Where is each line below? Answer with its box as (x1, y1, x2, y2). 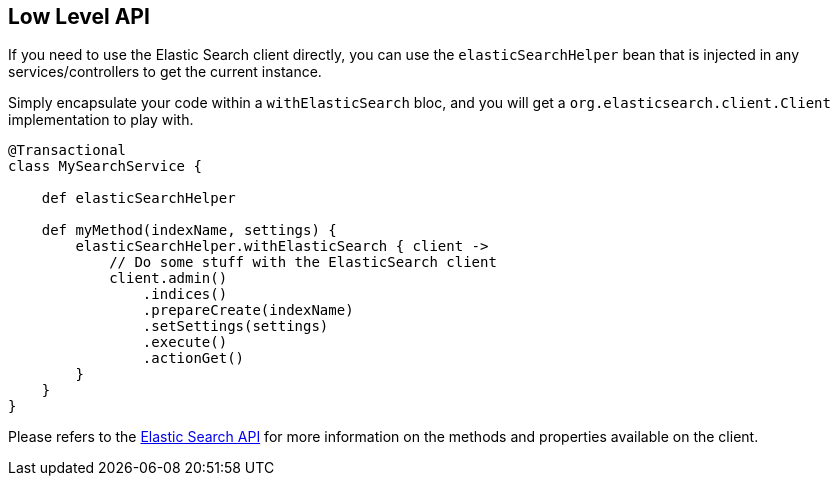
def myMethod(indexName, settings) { (41, 222, 337, 239)
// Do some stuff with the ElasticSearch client (109, 254, 497, 271)
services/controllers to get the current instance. (8, 63, 322, 81)
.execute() (142, 334, 228, 351)
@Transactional (8, 142, 127, 159)
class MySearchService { (8, 158, 202, 175)
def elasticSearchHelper (41, 190, 236, 207)
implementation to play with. (8, 111, 194, 129)
